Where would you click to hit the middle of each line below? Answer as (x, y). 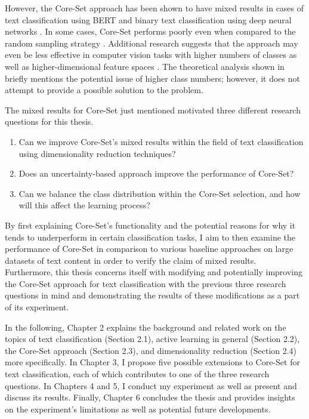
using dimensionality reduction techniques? (97, 153)
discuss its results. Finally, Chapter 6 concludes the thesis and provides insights (150, 397)
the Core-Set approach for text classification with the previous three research (146, 283)
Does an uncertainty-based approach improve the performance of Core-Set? (156, 173)
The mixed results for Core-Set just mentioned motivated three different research (153, 110)
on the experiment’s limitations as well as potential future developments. (138, 409)
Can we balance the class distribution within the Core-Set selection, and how (160, 193)
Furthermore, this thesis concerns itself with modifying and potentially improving (154, 272)
